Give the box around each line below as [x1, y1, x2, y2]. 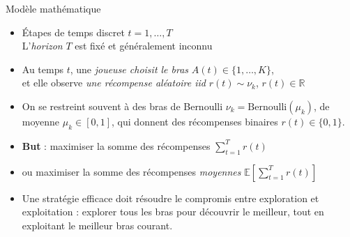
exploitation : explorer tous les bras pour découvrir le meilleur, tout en [22, 204, 324, 219]
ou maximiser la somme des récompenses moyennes [22, 164, 241, 178]
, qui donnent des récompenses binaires [112, 114, 278, 128]
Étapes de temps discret [22, 24, 125, 39]
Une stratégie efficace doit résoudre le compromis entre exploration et [22, 190, 319, 205]
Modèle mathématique [6, 1, 101, 15]
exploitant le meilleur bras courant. [22, 217, 173, 232]
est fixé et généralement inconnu [75, 38, 213, 53]
